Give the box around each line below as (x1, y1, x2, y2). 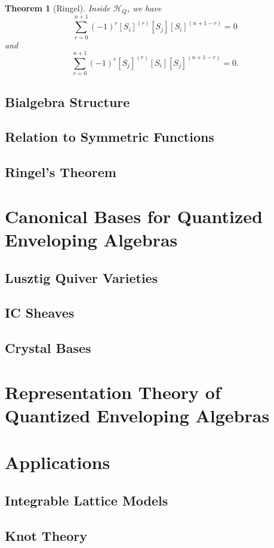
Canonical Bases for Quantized (5, 203, 263, 228)
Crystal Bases (5, 339, 91, 357)
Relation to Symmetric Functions (5, 127, 214, 146)
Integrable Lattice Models (5, 491, 168, 509)
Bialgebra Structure (5, 92, 130, 111)
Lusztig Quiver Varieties (5, 268, 158, 287)
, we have (127, 2, 162, 14)
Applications (5, 450, 110, 474)
